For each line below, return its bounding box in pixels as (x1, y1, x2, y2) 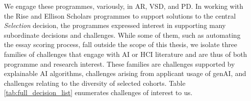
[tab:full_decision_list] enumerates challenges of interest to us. (4, 87, 193, 98)
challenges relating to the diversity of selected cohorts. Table (4, 77, 186, 88)
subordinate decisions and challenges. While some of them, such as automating (4, 29, 241, 40)
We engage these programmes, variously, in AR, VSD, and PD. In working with (4, 1, 244, 11)
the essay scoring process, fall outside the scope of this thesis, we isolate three (4, 39, 237, 50)
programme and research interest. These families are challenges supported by (4, 58, 235, 69)
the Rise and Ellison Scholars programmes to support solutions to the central (4, 10, 236, 21)
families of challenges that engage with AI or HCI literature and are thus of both (4, 49, 247, 59)
